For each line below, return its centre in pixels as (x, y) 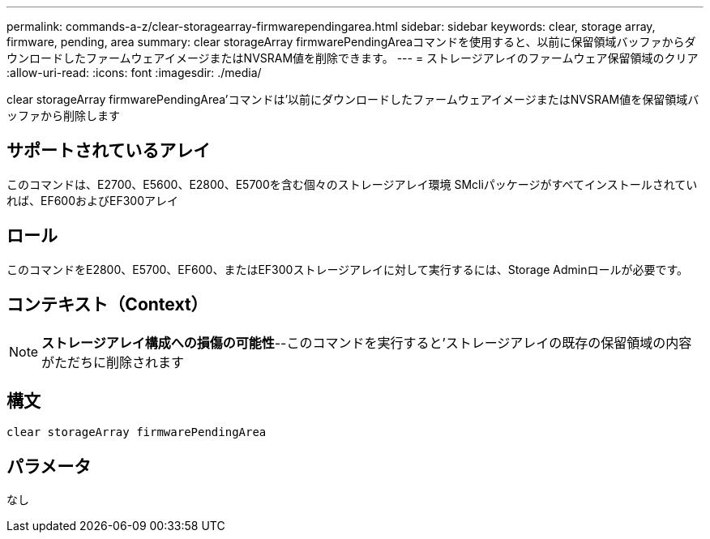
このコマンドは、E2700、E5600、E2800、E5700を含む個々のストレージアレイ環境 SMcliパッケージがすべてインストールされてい (352, 184)
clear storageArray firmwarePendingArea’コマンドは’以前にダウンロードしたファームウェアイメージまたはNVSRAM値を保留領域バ (353, 99)
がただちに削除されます (113, 362)
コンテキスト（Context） (107, 305)
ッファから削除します (63, 115)
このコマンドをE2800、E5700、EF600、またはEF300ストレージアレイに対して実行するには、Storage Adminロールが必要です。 (348, 269)
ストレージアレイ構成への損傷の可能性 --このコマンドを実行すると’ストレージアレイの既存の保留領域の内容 (367, 342)
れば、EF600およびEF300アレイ (93, 200)
